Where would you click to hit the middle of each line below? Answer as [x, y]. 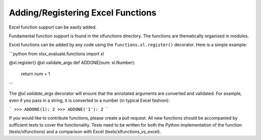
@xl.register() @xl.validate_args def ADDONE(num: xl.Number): [72, 62]
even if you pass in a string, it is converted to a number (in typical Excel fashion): [89, 100]
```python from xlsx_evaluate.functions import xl [56, 54]
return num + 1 [36, 74]
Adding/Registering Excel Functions [83, 13]
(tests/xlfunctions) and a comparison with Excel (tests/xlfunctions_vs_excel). [85, 132]
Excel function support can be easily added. [53, 27]
